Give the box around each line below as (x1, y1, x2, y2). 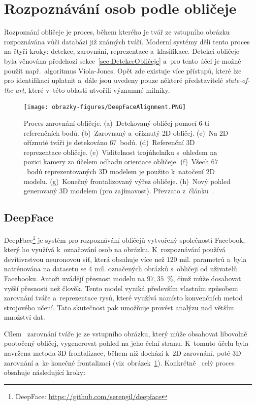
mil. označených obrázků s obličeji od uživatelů (94, 263, 237, 274)
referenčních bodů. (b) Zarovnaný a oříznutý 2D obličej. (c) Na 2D (24, 127, 228, 138)
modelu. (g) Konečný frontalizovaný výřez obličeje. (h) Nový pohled (24, 176, 231, 186)
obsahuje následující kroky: (4, 367, 86, 377)
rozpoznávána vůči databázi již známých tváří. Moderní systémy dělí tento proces (4, 36, 250, 46)
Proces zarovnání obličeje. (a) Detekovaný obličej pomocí (24, 117, 197, 128)
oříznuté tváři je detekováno (24, 137, 108, 147)
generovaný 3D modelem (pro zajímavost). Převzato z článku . (24, 185, 214, 196)
